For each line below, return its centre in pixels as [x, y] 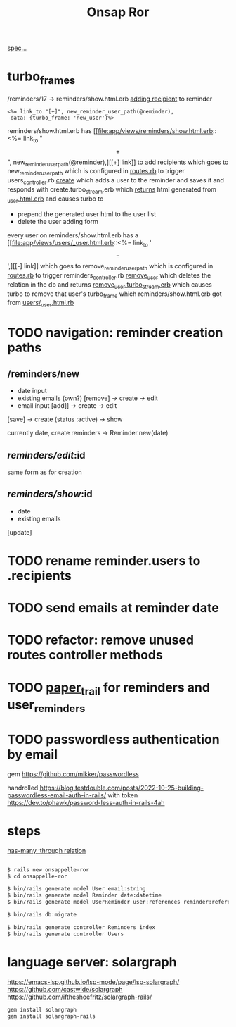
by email [33, 755]
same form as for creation [45, 472]
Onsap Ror [118, 12]
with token [123, 795]
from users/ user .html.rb [41, 304]
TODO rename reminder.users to [104, 561]
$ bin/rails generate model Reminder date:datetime [84, 895]
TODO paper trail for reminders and [109, 689]
